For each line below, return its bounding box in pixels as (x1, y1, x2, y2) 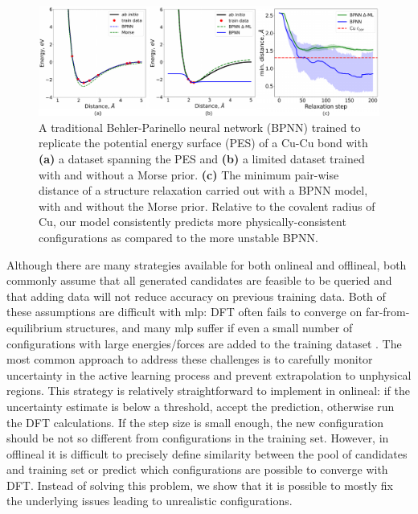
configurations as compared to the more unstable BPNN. (39, 228, 319, 245)
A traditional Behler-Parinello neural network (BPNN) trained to (39, 118, 361, 135)
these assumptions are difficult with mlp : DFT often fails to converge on (6, 303, 363, 320)
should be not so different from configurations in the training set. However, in (6, 430, 389, 446)
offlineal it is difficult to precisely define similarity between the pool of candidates (6, 445, 408, 462)
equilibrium (6, 319, 63, 335)
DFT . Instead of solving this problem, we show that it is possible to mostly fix (6, 476, 393, 493)
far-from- (365, 303, 410, 320)
